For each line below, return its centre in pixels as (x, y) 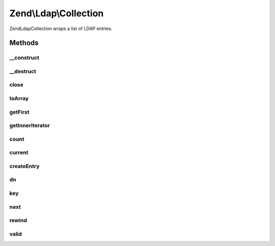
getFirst (19, 112)
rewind (18, 221)
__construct (24, 58)
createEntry (24, 166)
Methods (24, 43)
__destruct (23, 71)
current (19, 153)
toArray (19, 98)
